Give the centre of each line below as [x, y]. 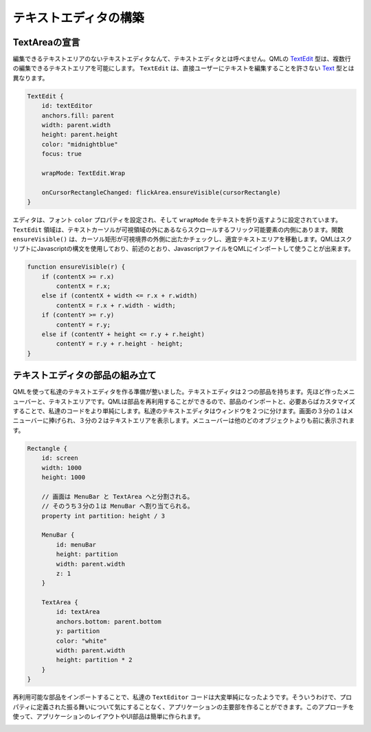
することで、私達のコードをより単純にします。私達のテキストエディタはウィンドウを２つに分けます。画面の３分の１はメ [183, 411]
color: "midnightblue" [80, 144]
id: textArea [78, 612]
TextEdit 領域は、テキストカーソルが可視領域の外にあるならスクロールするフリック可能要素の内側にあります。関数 [178, 230]
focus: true [62, 154]
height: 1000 [64, 477]
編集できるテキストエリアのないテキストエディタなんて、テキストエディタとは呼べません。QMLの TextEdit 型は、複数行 [182, 59]
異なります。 [31, 78]
